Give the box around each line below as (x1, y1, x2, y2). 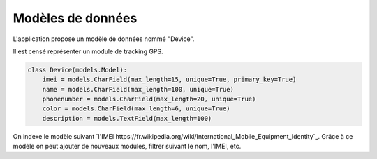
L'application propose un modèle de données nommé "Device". (13, 35, 195, 43)
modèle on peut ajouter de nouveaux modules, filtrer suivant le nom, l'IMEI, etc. (13, 142, 242, 151)
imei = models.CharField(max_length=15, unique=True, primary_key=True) (42, 76, 297, 83)
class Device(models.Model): (27, 66, 128, 74)
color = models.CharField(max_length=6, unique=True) (42, 105, 230, 112)
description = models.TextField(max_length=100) (42, 115, 212, 122)
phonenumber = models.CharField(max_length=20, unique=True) (42, 95, 256, 103)
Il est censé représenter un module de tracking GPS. (13, 47, 163, 56)
